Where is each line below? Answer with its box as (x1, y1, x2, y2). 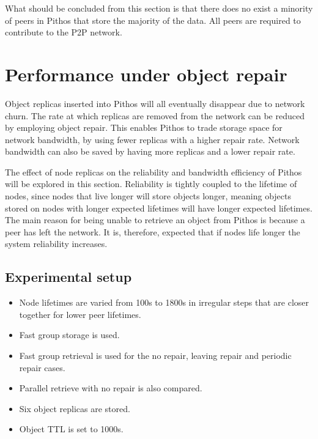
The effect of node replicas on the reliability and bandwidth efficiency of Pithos (5, 165, 302, 178)
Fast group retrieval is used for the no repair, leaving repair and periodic (19, 349, 292, 362)
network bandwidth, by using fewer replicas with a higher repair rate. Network (5, 133, 300, 146)
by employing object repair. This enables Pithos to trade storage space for (5, 121, 283, 134)
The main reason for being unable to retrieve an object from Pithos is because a (5, 213, 305, 226)
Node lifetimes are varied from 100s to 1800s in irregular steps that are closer (19, 296, 309, 309)
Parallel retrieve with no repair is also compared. (19, 382, 202, 394)
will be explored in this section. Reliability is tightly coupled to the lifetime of (5, 177, 297, 190)
